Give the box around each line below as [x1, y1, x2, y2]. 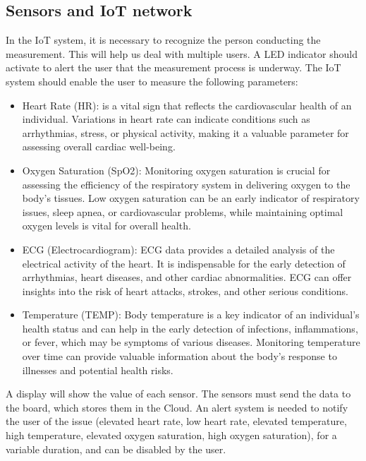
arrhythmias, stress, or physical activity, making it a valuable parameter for [22, 125, 349, 140]
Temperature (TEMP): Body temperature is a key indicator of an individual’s [22, 307, 360, 322]
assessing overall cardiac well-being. [22, 139, 176, 154]
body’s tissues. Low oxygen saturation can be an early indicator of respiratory [22, 191, 360, 205]
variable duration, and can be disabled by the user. [6, 441, 226, 456]
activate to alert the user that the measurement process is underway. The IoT [6, 60, 341, 75]
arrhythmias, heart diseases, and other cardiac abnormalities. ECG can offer [22, 270, 352, 285]
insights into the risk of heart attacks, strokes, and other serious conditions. [22, 283, 348, 298]
